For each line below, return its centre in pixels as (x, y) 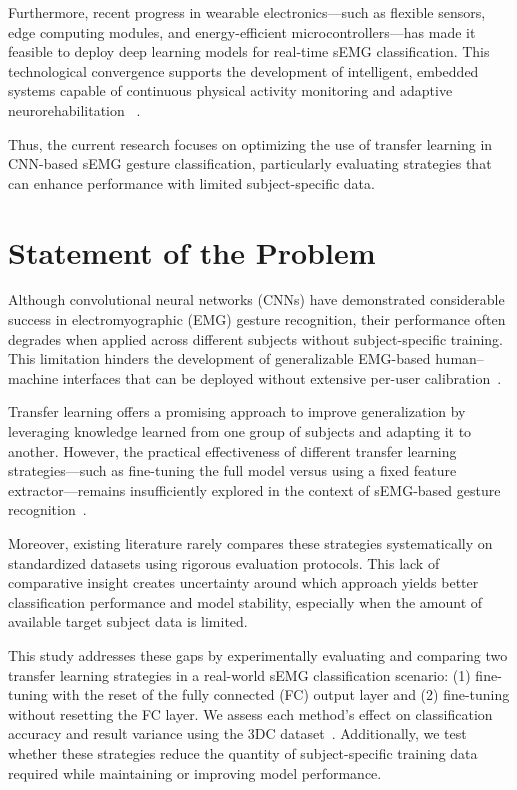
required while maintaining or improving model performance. (195, 772)
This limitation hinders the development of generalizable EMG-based (219, 358)
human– (459, 358)
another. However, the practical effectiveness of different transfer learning (232, 450)
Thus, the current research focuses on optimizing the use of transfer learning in (250, 143)
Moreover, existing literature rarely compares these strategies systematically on (250, 543)
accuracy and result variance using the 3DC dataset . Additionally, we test (237, 733)
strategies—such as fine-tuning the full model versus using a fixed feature (232, 470)
